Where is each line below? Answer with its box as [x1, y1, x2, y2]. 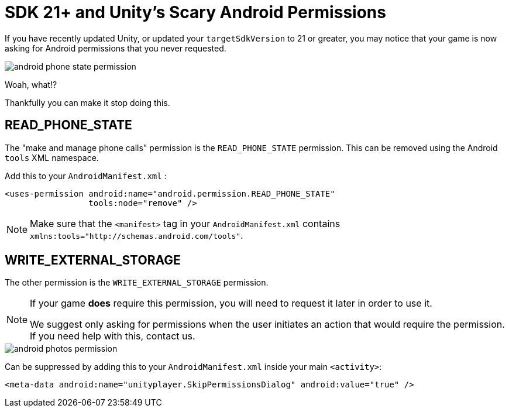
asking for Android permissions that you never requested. [5, 43, 226, 53]
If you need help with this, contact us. [30, 330, 195, 342]
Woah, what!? [5, 79, 57, 90]
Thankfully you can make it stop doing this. [5, 97, 170, 108]
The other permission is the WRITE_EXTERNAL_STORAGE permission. [5, 277, 269, 288]
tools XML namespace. [5, 152, 99, 163]
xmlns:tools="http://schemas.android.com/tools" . [30, 229, 243, 241]
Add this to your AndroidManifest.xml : [5, 170, 167, 181]
